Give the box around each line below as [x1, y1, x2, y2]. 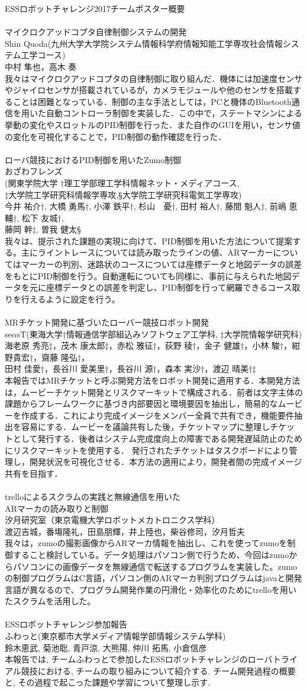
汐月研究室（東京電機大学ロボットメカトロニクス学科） [5, 514, 220, 526]
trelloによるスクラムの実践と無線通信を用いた [5, 490, 181, 502]
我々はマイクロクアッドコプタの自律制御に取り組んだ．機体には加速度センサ [5, 72, 303, 84]
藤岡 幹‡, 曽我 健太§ [5, 223, 81, 235]
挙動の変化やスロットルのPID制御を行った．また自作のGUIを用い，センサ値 [5, 118, 300, 130]
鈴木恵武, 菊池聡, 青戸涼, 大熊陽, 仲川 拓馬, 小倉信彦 [5, 641, 207, 653]
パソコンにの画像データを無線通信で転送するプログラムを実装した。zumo [12, 560, 298, 572]
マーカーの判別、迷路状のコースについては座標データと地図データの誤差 [21, 258, 302, 270]
